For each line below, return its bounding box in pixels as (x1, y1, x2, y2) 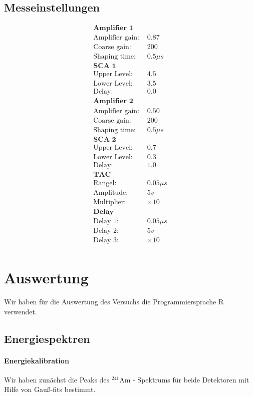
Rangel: (93, 179, 117, 187)
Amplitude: (93, 189, 128, 196)
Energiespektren (4, 330, 90, 346)
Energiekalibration (4, 355, 69, 365)
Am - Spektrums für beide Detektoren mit (119, 374, 249, 384)
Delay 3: (93, 236, 119, 244)
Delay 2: (93, 227, 119, 234)
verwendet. (4, 306, 37, 316)
